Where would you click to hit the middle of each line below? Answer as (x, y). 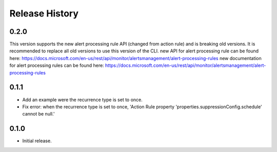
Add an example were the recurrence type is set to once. (83, 100)
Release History (44, 13)
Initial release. (37, 141)
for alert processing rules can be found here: (57, 65)
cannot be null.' (38, 114)
